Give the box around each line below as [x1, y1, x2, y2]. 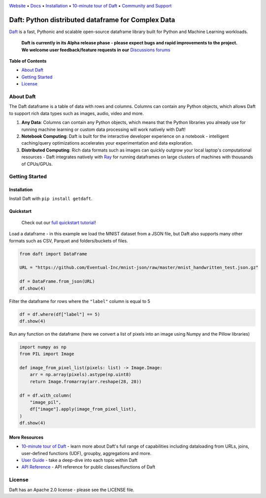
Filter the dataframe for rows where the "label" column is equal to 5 [9, 298, 150, 304]
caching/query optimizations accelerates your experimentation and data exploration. [21, 140, 193, 146]
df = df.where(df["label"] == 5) [19, 311, 100, 317]
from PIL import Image [19, 351, 74, 357]
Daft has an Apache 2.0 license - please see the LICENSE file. [9, 487, 134, 493]
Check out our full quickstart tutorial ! [21, 220, 96, 226]
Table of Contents [9, 58, 47, 64]
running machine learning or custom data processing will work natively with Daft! [21, 126, 186, 132]
